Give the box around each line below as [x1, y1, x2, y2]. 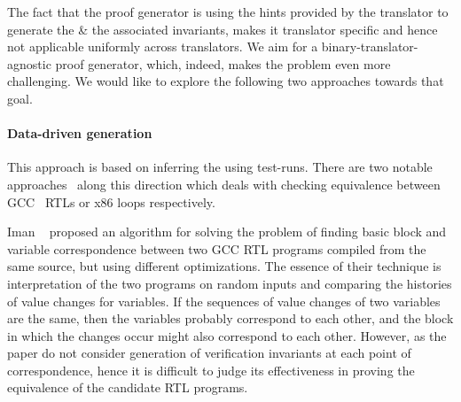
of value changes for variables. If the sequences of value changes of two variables [7, 291, 441, 310]
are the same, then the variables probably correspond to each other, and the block [7, 309, 454, 328]
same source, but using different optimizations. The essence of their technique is [7, 257, 441, 275]
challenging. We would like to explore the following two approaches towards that [7, 72, 444, 90]
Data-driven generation [7, 124, 152, 143]
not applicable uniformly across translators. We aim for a [7, 37, 318, 56]
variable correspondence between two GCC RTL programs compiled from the [7, 239, 426, 258]
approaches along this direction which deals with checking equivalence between [7, 174, 441, 193]
